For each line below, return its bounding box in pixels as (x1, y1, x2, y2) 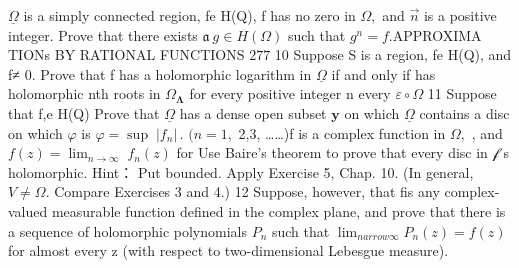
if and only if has (331, 63, 436, 84)
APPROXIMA (392, 24, 482, 45)
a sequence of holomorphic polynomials (8, 220, 247, 241)
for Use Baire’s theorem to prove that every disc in (176, 142, 488, 163)
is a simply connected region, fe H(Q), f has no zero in (23, 5, 356, 25)
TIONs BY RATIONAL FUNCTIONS (8, 44, 245, 65)
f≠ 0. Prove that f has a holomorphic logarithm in (8, 63, 312, 84)
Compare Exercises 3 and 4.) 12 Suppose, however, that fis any (54, 181, 440, 202)
